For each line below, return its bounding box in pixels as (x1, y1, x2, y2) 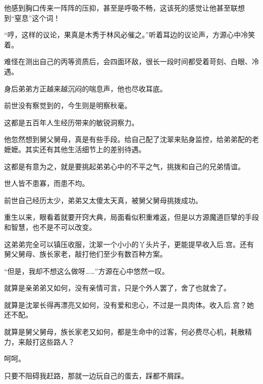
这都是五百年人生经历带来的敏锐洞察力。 (4, 117, 139, 127)
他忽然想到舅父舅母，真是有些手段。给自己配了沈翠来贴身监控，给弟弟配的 (4, 134, 252, 145)
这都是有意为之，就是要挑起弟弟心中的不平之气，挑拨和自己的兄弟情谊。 (4, 161, 245, 171)
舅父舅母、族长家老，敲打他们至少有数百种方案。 (4, 249, 167, 259)
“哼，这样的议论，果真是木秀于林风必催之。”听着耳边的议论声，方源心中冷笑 (4, 29, 255, 40)
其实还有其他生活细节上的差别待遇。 (25, 143, 146, 154)
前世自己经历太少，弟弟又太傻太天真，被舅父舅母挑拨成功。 (4, 195, 202, 205)
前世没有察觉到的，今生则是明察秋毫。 (4, 100, 131, 111)
